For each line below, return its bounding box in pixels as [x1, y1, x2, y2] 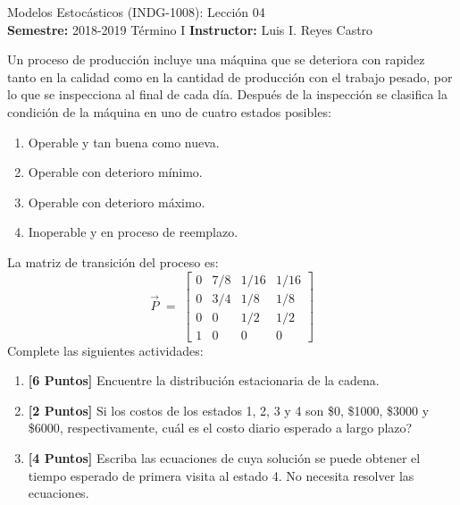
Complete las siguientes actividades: [7, 341, 204, 359]
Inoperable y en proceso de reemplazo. [28, 223, 238, 241]
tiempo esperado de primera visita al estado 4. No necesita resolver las [28, 466, 414, 484]
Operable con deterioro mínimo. [28, 163, 203, 181]
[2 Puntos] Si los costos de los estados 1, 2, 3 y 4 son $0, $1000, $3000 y [28, 400, 430, 419]
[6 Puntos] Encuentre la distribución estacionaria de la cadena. [28, 371, 380, 390]
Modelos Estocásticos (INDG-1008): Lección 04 [7, 3, 265, 21]
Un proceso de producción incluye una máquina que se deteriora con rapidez [7, 50, 425, 69]
